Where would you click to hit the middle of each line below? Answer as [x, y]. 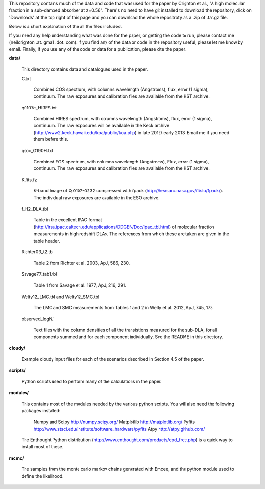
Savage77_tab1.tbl [39, 274]
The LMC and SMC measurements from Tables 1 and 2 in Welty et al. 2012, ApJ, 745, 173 [123, 307]
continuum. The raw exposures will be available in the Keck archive [102, 126]
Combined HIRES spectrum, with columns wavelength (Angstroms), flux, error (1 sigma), [123, 119]
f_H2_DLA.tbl [35, 209]
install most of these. [42, 447]
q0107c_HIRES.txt [39, 108]
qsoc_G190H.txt [37, 150]
